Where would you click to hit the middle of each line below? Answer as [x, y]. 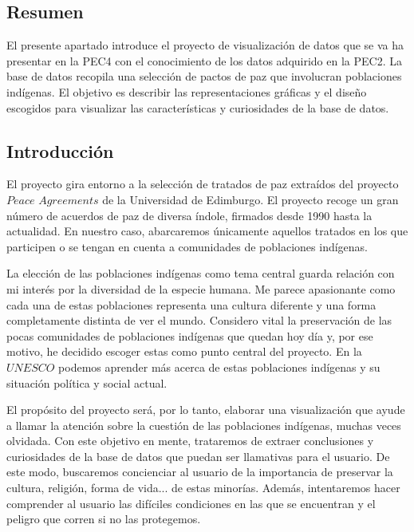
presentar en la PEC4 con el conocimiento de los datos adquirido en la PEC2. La [204, 60]
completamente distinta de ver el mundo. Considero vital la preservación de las [199, 320]
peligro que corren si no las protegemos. [104, 519]
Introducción [60, 150]
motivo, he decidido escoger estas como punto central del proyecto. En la [184, 351]
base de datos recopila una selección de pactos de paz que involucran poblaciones [204, 76]
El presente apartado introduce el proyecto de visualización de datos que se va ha [205, 45]
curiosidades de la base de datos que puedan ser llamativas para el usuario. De [198, 456]
